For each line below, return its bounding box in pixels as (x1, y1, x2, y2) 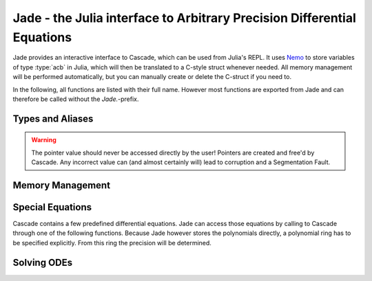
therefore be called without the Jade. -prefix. (12, 95, 139, 103)
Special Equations (12, 201, 92, 213)
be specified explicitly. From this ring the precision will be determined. (12, 238, 211, 247)
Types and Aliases (12, 113, 94, 124)
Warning (31, 136, 56, 144)
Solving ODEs (12, 256, 72, 268)
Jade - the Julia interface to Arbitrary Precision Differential (12, 10, 356, 25)
